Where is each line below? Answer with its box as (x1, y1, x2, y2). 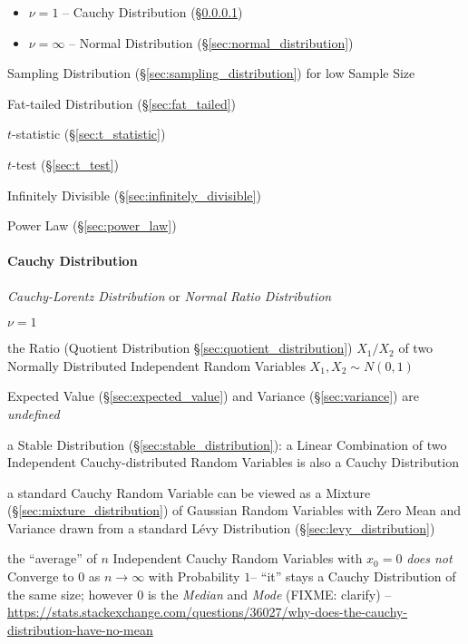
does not (406, 549, 453, 568)
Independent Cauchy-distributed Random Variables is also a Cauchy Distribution (7, 453, 459, 472)
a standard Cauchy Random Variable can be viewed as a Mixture (7, 483, 371, 502)
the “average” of (7, 549, 97, 568)
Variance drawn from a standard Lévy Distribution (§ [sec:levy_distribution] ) (7, 518, 435, 537)
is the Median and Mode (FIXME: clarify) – (147, 584, 392, 603)
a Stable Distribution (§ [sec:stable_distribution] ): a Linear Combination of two (7, 434, 447, 454)
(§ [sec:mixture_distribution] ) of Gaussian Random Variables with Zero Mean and (7, 501, 462, 520)
